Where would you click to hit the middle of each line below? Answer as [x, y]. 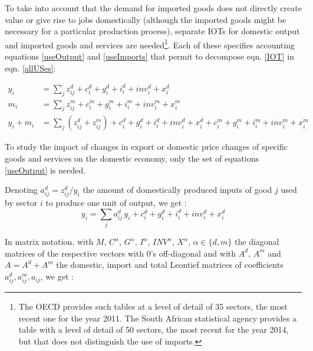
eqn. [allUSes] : [30, 68]
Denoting [21, 190]
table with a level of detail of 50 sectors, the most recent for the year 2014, [154, 329]
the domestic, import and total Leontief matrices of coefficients [170, 265]
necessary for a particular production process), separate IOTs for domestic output [152, 31]
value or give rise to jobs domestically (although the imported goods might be [146, 19]
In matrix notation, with [49, 242]
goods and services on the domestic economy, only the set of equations [132, 158]
